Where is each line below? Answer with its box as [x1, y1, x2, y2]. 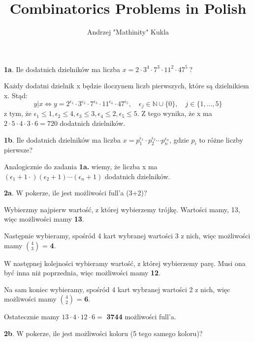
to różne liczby [199, 134, 243, 145]
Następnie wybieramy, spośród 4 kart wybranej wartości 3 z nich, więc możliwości [4, 230, 251, 240]
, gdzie [169, 134, 189, 145]
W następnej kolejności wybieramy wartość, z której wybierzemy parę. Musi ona [4, 258, 246, 268]
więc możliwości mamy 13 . [4, 214, 84, 224]
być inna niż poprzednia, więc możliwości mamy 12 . [4, 267, 160, 278]
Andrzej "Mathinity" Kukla [87, 27, 169, 37]
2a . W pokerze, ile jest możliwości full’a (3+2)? [4, 188, 147, 198]
